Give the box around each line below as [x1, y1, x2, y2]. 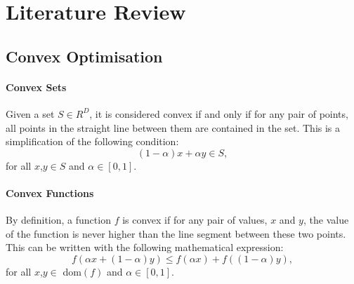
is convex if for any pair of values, [122, 212, 268, 227]
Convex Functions [6, 185, 94, 200]
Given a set [6, 106, 55, 121]
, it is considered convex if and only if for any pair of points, [89, 106, 348, 121]
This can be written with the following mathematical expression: [6, 240, 284, 255]
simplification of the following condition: [6, 134, 179, 149]
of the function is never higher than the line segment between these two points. [6, 226, 346, 241]
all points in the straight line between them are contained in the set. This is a [6, 120, 341, 135]
